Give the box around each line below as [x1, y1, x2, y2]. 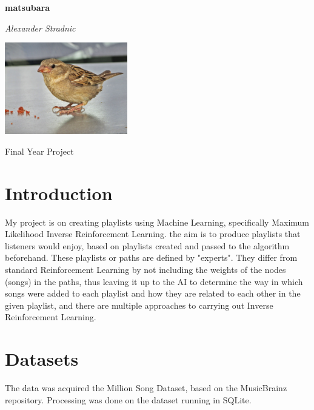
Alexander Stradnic [5, 21, 76, 34]
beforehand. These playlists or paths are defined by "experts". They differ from [5, 251, 298, 264]
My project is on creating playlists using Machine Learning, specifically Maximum [5, 215, 309, 228]
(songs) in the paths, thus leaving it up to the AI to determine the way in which [5, 275, 303, 287]
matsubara [5, 1, 50, 13]
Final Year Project [5, 144, 74, 157]
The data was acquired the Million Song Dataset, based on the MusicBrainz [5, 381, 287, 394]
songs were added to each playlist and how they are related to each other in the [5, 287, 301, 300]
